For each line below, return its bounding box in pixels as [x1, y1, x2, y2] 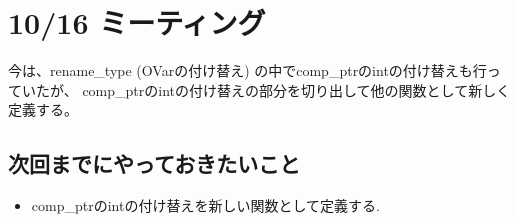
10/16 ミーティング [8, 2, 266, 43]
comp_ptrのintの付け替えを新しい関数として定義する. [31, 195, 380, 216]
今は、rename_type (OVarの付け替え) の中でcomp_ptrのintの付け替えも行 [8, 60, 487, 81]
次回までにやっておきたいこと [8, 148, 301, 179]
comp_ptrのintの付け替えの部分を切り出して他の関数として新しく [82, 79, 511, 100]
